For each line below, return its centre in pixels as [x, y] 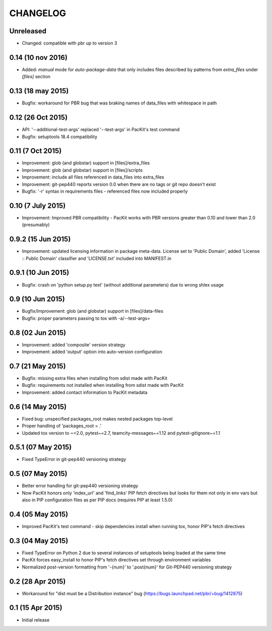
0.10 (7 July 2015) [38, 206]
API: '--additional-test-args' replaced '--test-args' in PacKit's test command [101, 130]
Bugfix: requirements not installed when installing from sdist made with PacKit [103, 385]
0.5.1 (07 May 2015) [41, 447]
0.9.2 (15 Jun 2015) [40, 239]
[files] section [36, 77]
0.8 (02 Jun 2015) [38, 333]
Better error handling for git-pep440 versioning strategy [80, 486]
